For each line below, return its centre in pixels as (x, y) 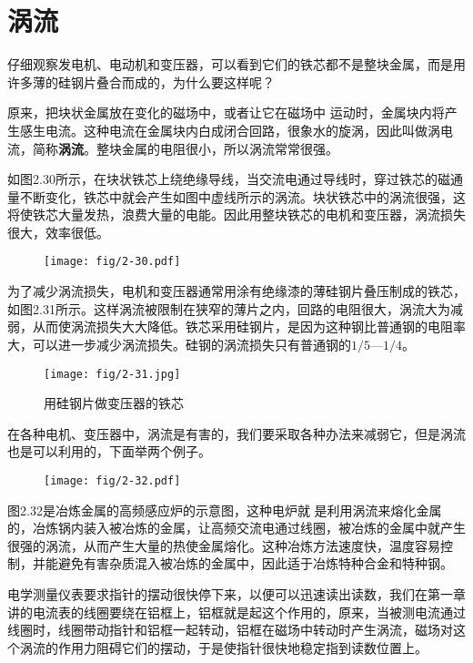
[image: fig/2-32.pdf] (112, 480)
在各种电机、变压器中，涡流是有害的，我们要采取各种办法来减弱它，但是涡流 (236, 433)
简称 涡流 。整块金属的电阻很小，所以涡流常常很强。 (185, 148)
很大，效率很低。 (58, 232)
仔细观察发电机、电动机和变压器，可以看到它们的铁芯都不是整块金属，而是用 (236, 64)
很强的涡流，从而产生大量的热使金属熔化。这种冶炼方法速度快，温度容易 (224, 545)
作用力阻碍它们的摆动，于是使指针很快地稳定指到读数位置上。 (242, 647)
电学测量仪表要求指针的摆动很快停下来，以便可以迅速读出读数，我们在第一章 (236, 593)
